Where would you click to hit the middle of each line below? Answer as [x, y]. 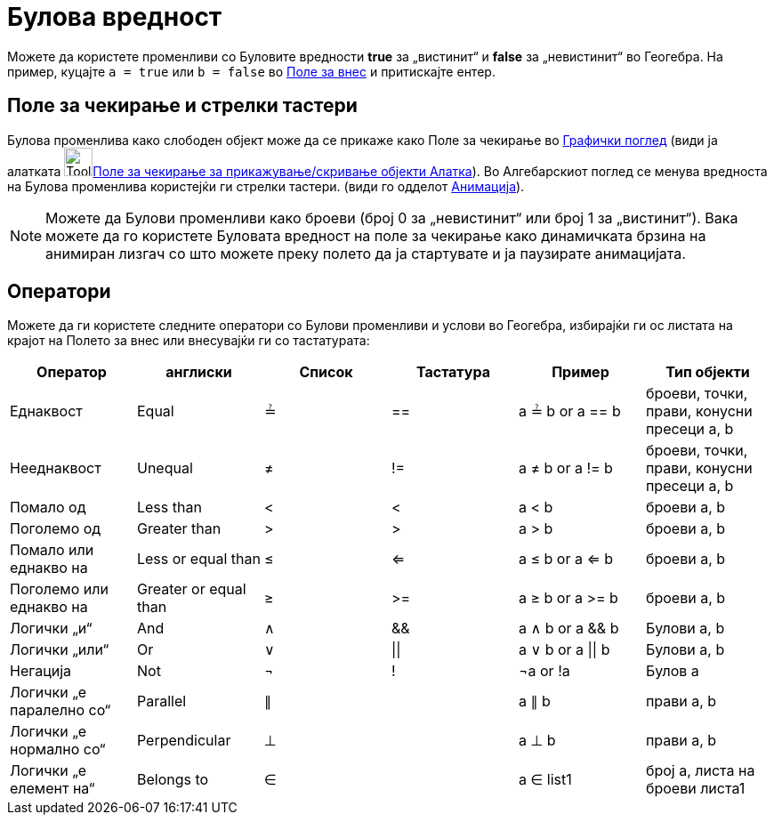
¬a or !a [544, 671]
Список [326, 372]
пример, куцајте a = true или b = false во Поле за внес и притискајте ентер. [251, 71]
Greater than [179, 529]
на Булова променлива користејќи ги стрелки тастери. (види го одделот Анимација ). [266, 186]
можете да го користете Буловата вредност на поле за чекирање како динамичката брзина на [376, 235]
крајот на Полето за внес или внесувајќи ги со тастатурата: [189, 341]
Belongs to [173, 780]
